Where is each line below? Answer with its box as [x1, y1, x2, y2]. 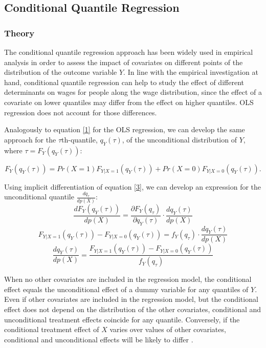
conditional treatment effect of [4, 324, 99, 335]
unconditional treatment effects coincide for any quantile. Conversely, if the [4, 314, 240, 324]
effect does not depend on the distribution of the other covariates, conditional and [4, 304, 261, 315]
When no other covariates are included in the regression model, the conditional [4, 274, 252, 284]
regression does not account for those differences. [4, 107, 157, 117]
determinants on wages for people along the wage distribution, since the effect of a [4, 87, 262, 97]
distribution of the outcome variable [4, 67, 117, 77]
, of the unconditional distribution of [122, 134, 237, 145]
